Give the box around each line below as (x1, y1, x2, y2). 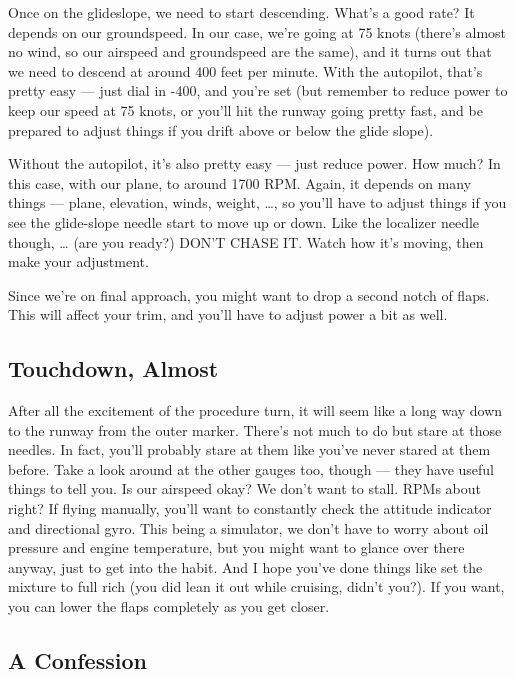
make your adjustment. (8, 251, 149, 272)
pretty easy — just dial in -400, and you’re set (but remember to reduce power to (8, 80, 508, 101)
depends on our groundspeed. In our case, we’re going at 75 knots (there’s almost (8, 21, 507, 42)
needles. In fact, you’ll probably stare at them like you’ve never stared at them (8, 439, 491, 460)
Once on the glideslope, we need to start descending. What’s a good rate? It (8, 2, 475, 22)
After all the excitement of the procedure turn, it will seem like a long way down (8, 400, 503, 421)
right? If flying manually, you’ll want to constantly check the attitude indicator (8, 498, 492, 519)
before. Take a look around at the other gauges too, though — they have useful (8, 458, 495, 479)
